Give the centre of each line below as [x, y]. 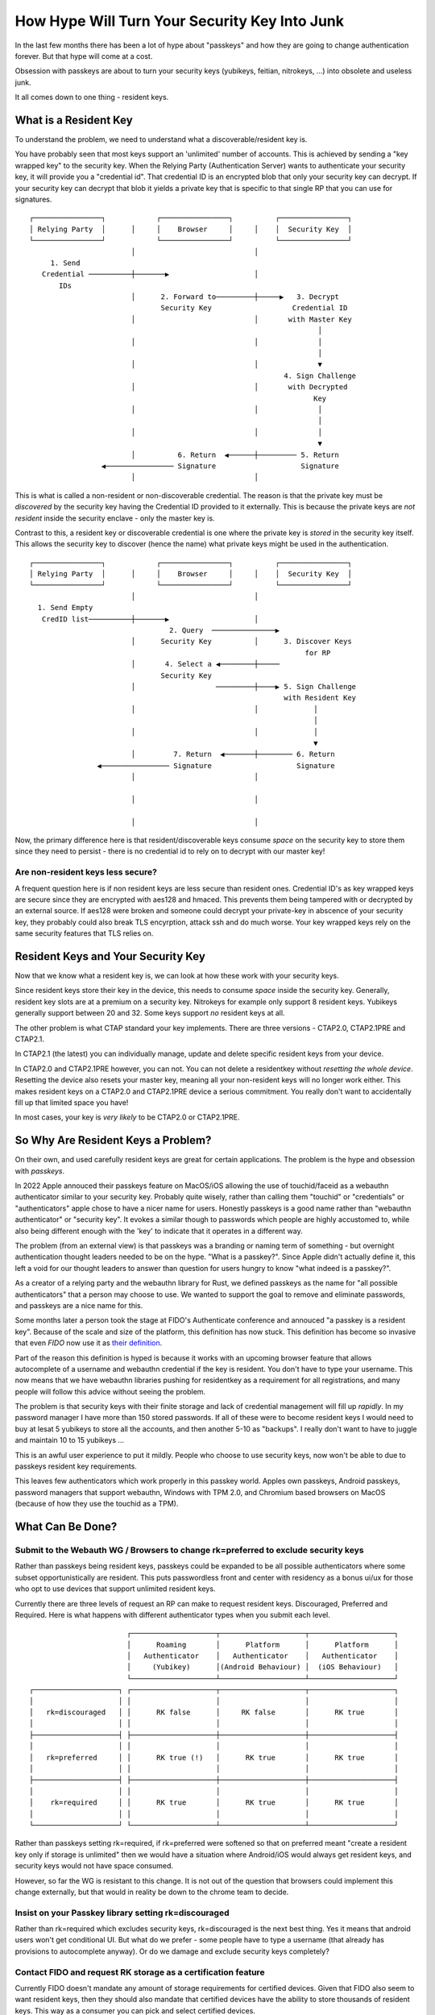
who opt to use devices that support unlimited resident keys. [115, 1589]
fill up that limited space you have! [72, 1102]
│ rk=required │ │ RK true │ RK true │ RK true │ [214, 1803]
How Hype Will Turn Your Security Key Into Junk [180, 21]
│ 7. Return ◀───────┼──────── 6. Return [233, 754]
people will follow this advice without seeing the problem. [110, 1391]
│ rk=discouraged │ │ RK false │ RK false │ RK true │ [214, 1712]
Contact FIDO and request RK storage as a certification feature [140, 1972]
